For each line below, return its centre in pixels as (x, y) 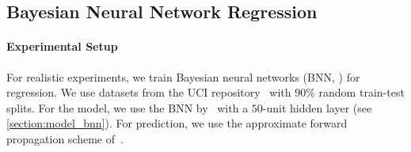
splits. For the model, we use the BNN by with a (127, 107)
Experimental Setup (62, 46)
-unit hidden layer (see (317, 107)
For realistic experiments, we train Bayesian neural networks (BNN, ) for (183, 76)
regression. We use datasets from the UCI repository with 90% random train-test (205, 92)
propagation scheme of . (65, 138)
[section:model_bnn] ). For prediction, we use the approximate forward (177, 123)
